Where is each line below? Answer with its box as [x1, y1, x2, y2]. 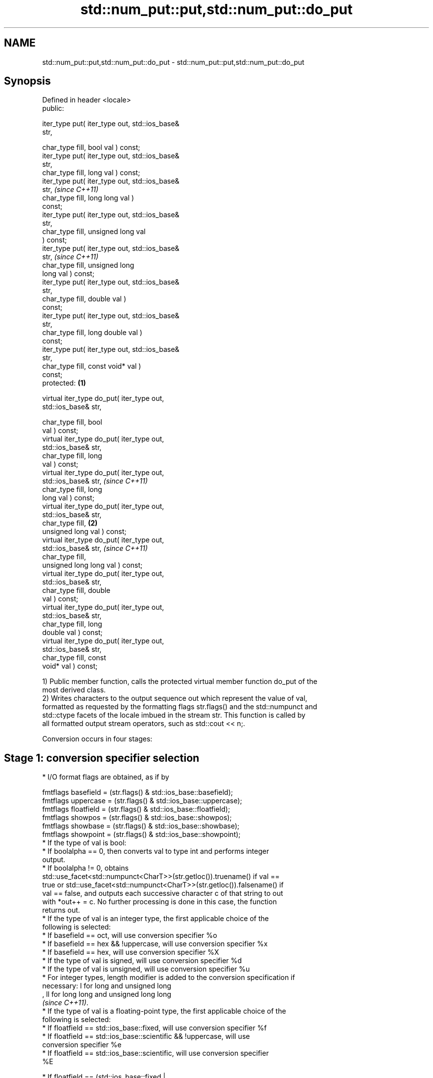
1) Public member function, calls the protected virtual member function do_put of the [42, 677, 317, 686]
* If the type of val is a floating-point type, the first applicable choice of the [42, 1007, 286, 1016]
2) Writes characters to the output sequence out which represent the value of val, [42, 694, 307, 703]
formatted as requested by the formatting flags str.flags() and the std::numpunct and [42, 702, 317, 711]
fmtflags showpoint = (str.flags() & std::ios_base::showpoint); [42, 830, 241, 839]
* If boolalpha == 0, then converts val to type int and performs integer [42, 847, 269, 856]
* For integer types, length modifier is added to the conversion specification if [42, 973, 295, 982]
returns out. [42, 906, 80, 915]
